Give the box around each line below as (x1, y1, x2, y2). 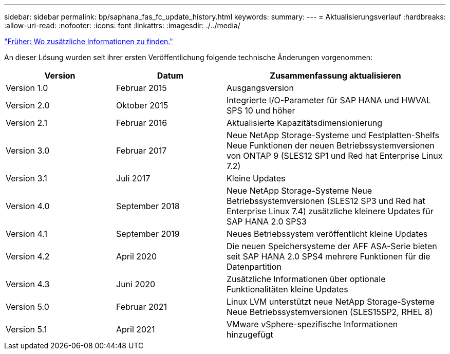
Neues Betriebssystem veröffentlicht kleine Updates (227, 229, 428, 239)
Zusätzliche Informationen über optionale (227, 274, 386, 284)
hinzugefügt (227, 329, 273, 340)
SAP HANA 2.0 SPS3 (227, 216, 307, 227)
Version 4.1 (6, 229, 47, 239)
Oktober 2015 (116, 100, 168, 110)
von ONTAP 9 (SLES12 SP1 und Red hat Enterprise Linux (227, 151, 443, 161)
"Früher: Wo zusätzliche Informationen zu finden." (4, 37, 173, 46)
